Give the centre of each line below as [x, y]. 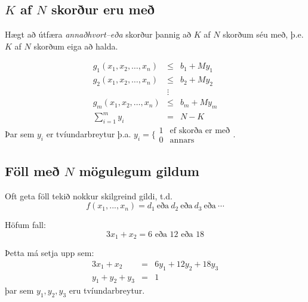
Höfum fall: [25, 225]
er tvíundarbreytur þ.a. [89, 133]
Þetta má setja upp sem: [50, 253]
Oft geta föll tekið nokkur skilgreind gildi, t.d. [89, 195]
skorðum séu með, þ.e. [263, 34]
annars [182, 141]
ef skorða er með [200, 131]
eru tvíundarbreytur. [107, 290]
